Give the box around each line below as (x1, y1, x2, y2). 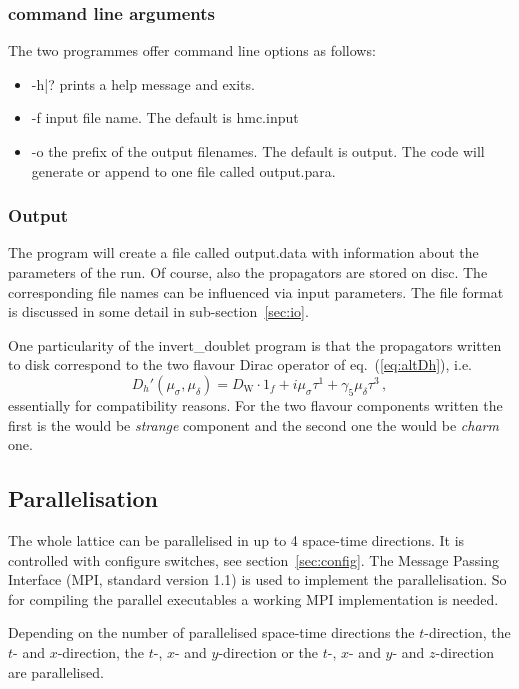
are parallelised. (8, 661, 104, 682)
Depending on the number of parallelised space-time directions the (8, 622, 415, 643)
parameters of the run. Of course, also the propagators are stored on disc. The (8, 262, 488, 282)
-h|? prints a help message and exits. (31, 73, 255, 94)
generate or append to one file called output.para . (31, 160, 336, 181)
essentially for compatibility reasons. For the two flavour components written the (8, 394, 503, 415)
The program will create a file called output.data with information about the (8, 242, 479, 263)
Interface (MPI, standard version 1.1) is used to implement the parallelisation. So (8, 569, 507, 590)
